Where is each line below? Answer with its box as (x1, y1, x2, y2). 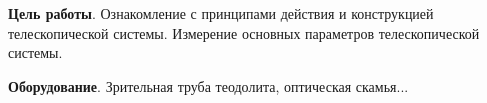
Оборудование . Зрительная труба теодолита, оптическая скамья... (8, 75, 409, 96)
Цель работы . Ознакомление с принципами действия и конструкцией (8, 3, 434, 23)
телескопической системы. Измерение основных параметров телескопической (8, 22, 480, 43)
